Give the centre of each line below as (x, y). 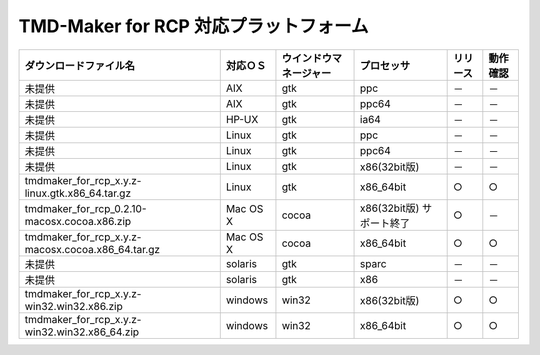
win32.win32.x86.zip (74, 306)
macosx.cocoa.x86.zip (78, 221)
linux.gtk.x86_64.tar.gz (78, 193)
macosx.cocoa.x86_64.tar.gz (92, 249)
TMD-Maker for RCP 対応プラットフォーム (193, 26)
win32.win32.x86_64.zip (82, 332)
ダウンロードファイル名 (79, 65)
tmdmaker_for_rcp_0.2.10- (85, 208)
